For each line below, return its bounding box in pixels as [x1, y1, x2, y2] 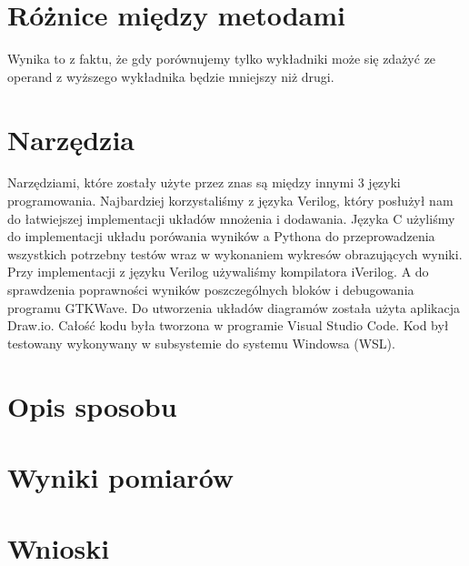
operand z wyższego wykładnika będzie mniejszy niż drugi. [7, 66, 334, 86]
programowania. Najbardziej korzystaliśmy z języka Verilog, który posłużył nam [7, 191, 454, 210]
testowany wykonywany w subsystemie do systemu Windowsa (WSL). [7, 333, 395, 352]
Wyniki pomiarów [7, 458, 234, 495]
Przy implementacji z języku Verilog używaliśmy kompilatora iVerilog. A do [7, 262, 429, 281]
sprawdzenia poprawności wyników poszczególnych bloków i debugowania [7, 280, 414, 298]
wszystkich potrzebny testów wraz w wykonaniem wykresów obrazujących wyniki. [7, 244, 463, 263]
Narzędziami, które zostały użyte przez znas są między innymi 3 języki [7, 173, 401, 192]
